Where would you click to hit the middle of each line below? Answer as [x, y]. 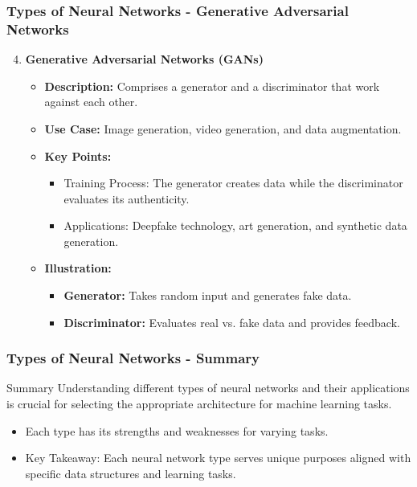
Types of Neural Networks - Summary [133, 358]
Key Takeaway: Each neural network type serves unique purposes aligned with [218, 458]
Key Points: [78, 156]
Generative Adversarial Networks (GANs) [144, 59]
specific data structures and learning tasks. [131, 473]
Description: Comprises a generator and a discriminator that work [212, 86]
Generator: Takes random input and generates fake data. [208, 295]
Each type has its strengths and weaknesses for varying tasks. [177, 430]
